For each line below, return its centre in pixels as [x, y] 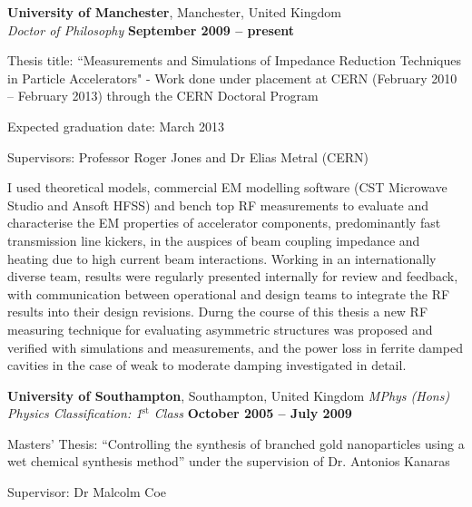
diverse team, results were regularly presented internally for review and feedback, [233, 276]
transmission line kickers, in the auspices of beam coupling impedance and [214, 240]
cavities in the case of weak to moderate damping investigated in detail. [207, 365]
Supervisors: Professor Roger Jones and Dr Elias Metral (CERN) [188, 156]
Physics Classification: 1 [75, 413]
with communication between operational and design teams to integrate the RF [229, 293]
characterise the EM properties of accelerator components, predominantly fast [224, 223]
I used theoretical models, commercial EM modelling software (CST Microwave [227, 187]
